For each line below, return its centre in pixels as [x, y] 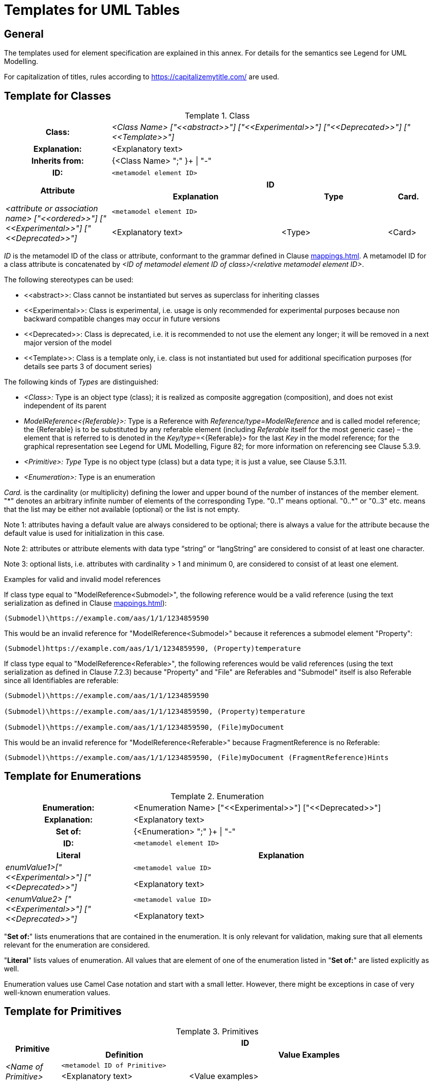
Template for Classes [58, 96]
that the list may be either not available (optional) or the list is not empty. [122, 509]
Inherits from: [58, 161]
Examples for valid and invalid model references [82, 579]
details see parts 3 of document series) [88, 367]
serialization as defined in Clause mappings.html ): [86, 603]
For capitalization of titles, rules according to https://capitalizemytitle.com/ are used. [142, 77]
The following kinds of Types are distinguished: [81, 382]
